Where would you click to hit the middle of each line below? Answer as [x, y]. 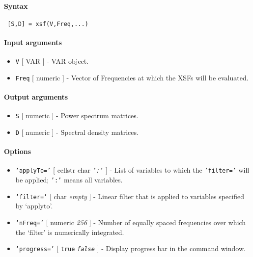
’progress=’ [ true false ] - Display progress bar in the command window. [130, 248]
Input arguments [33, 42]
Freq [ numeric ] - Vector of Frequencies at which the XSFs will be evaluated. [132, 77]
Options [18, 151]
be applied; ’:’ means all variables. [69, 180]
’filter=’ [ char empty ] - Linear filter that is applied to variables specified [130, 196]
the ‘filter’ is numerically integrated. [70, 232]
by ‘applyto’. [34, 206]
